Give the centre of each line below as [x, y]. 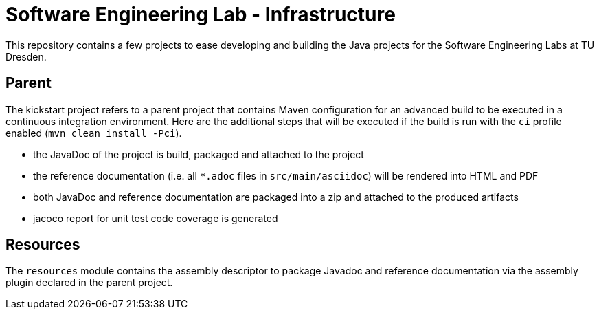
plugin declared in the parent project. [89, 283]
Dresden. [26, 56]
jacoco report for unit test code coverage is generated [156, 218]
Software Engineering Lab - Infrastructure [201, 14]
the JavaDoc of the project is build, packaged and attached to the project [199, 154]
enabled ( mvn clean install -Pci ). [94, 133]
